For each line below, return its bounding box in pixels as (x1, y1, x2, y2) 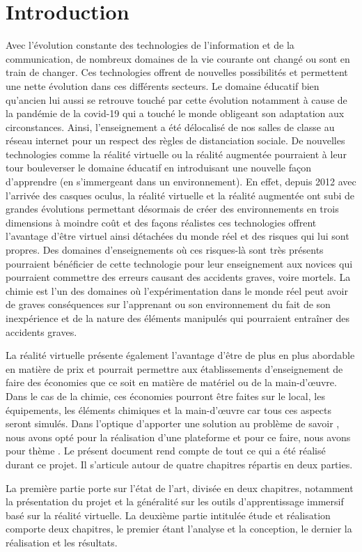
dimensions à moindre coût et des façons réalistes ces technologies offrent (6, 215, 317, 229)
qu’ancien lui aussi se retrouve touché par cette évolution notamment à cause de (6, 92, 347, 107)
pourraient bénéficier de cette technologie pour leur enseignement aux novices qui (6, 256, 353, 270)
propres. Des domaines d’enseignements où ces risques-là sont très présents (6, 243, 324, 257)
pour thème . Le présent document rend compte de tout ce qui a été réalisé (6, 443, 326, 458)
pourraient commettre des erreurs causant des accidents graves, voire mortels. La (6, 270, 351, 284)
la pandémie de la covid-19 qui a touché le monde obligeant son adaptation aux (6, 106, 345, 121)
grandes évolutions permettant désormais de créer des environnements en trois (6, 201, 339, 216)
